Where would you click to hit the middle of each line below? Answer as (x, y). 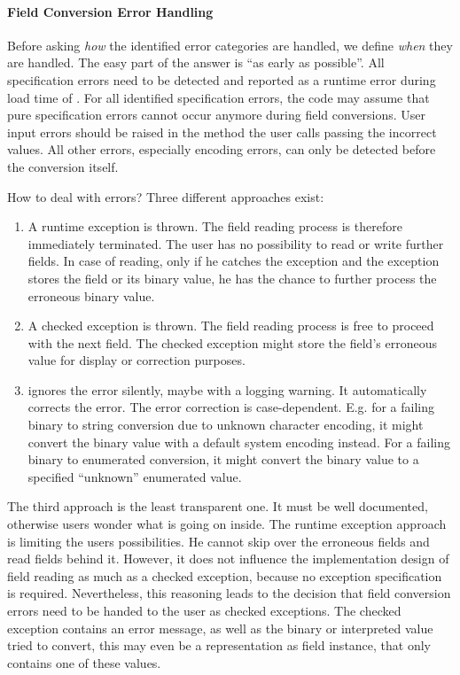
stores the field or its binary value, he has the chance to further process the (232, 278)
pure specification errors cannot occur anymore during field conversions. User (217, 115)
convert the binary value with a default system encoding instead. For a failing (239, 442)
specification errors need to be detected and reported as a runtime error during (222, 79)
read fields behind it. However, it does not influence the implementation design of (228, 559)
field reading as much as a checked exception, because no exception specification (225, 575)
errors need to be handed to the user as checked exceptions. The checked (204, 611)
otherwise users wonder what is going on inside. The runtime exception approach (227, 524)
